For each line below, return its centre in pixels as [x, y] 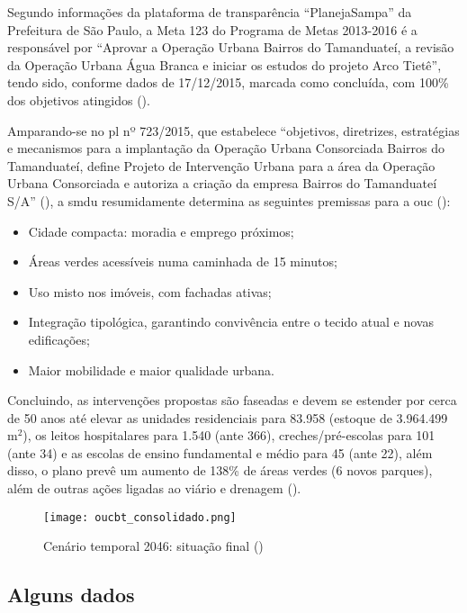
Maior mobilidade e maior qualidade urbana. [151, 370]
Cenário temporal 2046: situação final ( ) [153, 546]
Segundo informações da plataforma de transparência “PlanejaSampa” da [210, 12]
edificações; [59, 339]
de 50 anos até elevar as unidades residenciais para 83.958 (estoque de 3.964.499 [228, 417]
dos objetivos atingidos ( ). [79, 99]
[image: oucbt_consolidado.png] [140, 517]
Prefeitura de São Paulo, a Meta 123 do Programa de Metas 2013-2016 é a [212, 29]
